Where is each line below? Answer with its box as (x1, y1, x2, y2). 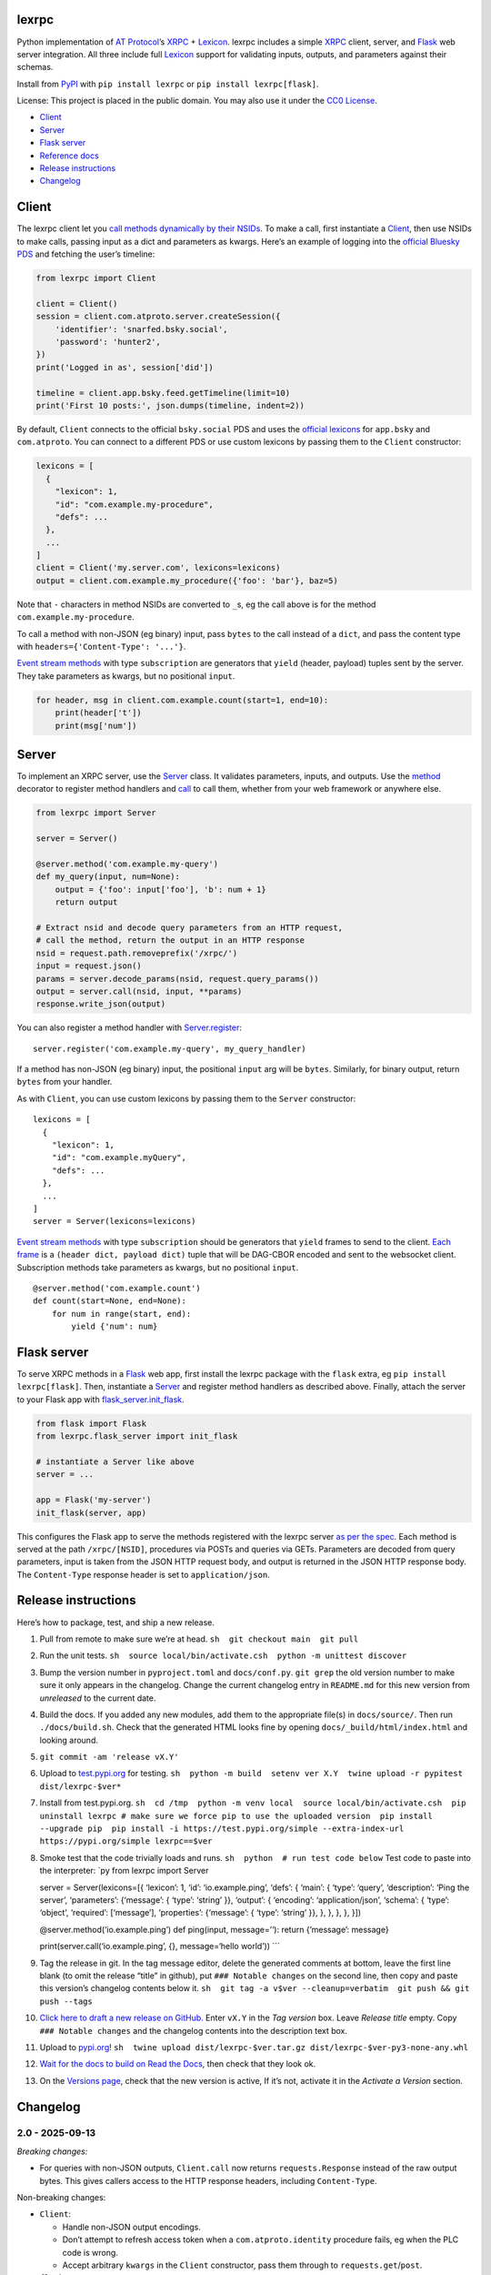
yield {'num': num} (71, 1321, 158, 1332)
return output (55, 897, 118, 907)
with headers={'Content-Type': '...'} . (16, 642, 186, 652)
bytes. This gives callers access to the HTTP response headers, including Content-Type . (39, 2175, 377, 2186)
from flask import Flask (35, 1418, 147, 1429)
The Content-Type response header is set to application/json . (16, 1569, 270, 1580)
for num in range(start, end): (51, 1309, 192, 1319)
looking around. (39, 1734, 99, 1745)
